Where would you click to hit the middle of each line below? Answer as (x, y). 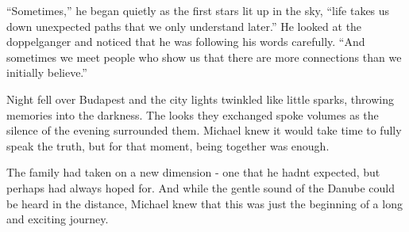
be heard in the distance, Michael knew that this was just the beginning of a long (204, 203)
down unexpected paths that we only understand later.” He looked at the (184, 26)
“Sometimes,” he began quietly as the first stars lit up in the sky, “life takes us (198, 10)
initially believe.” (47, 72)
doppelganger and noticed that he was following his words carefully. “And (186, 42)
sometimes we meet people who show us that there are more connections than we (204, 57)
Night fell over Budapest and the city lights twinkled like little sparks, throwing (200, 99)
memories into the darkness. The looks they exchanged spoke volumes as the (193, 114)
